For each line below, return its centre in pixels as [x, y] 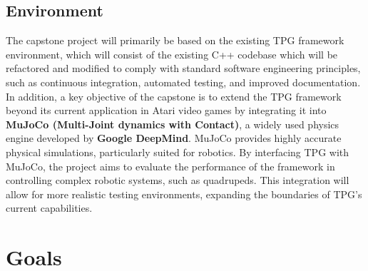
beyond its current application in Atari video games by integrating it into [166, 110]
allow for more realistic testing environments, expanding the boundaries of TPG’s [184, 194]
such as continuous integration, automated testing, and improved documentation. [183, 82]
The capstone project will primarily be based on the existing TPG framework [175, 40]
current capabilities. [49, 208]
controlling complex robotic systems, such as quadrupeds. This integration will [178, 180]
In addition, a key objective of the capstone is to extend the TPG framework [174, 96]
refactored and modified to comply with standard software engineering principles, [183, 68]
